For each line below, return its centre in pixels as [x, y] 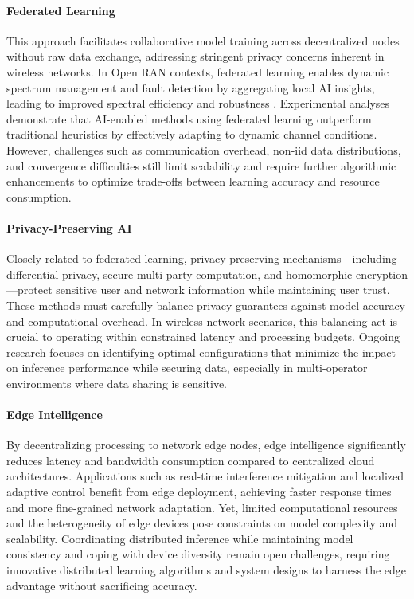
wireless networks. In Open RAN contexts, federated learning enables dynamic [198, 71]
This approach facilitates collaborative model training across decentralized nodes [203, 40]
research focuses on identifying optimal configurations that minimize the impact [201, 352]
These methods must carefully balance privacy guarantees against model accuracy [206, 305]
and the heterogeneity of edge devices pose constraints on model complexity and [202, 523]
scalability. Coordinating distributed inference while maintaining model [180, 538]
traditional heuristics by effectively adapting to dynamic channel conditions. [192, 134]
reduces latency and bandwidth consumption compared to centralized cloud [191, 460]
